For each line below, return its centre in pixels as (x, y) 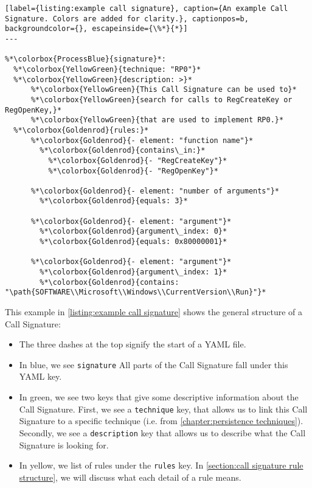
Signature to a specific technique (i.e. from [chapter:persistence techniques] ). (161, 421)
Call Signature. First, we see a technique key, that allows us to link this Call (163, 409)
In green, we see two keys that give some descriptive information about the (159, 397)
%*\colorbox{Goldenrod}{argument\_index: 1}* (133, 272)
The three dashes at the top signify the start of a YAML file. (133, 344)
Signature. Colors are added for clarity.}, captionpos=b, (127, 19)
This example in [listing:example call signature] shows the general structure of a (154, 312)
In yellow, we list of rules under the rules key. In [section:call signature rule (161, 465)
